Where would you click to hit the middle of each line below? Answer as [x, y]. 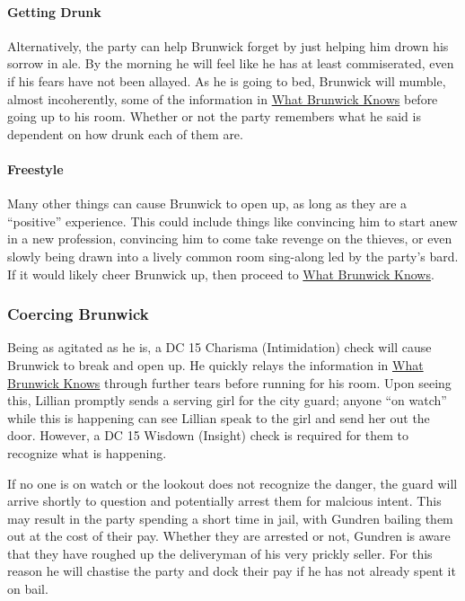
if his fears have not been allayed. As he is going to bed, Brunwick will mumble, [227, 80]
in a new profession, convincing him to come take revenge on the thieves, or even [230, 239]
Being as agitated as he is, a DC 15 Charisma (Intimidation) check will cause [219, 347]
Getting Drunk [54, 11]
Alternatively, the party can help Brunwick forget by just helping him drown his [228, 45]
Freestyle [35, 168]
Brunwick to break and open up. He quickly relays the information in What [215, 364]
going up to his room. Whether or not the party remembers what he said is [214, 116]
